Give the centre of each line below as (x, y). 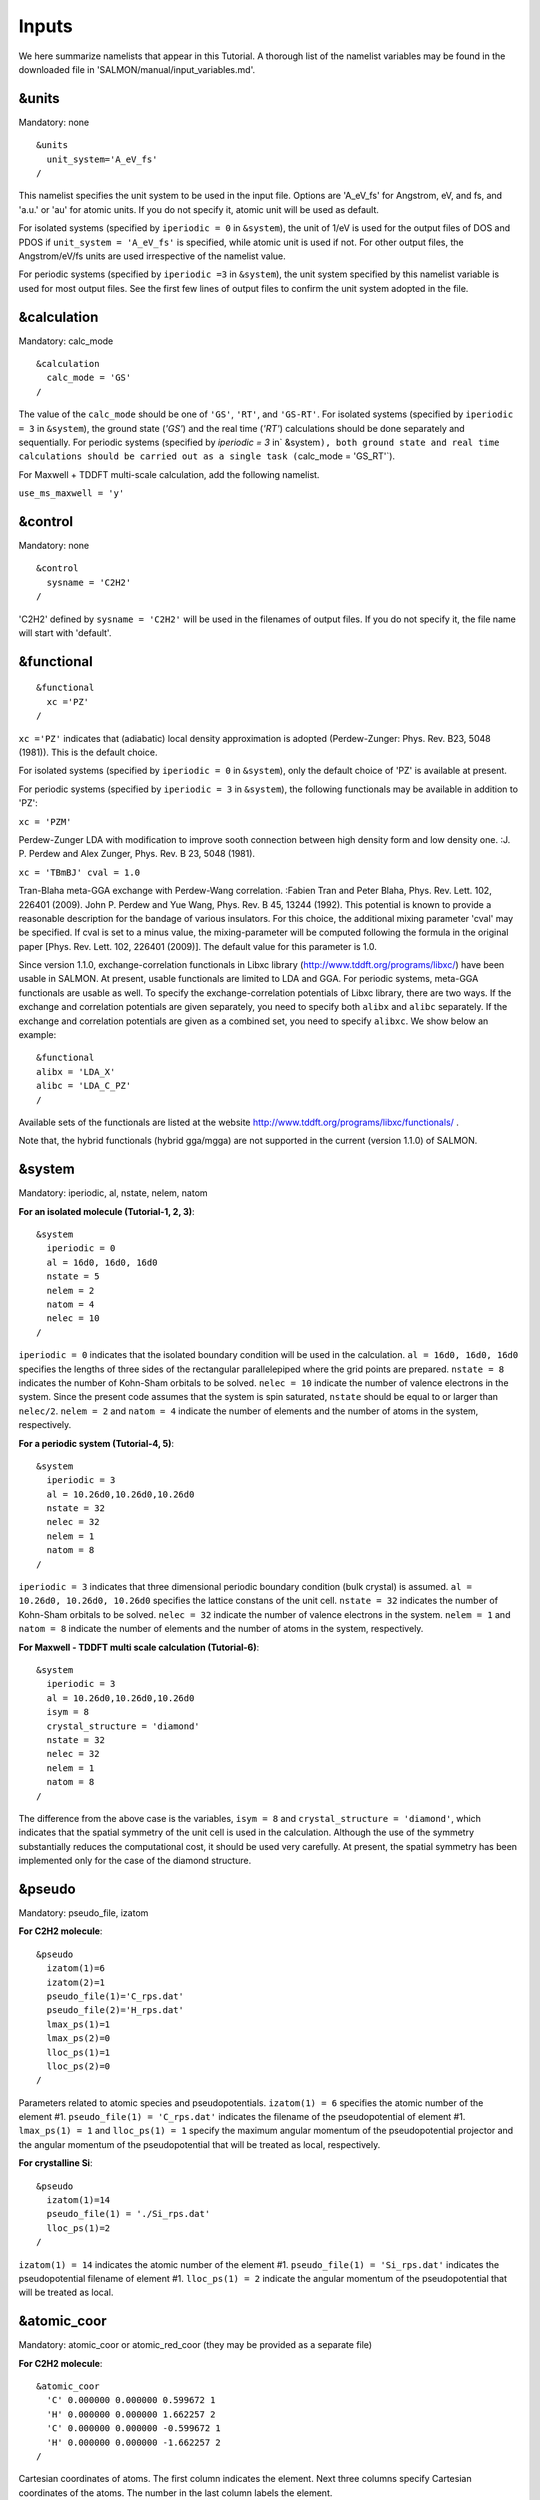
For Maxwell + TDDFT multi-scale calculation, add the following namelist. (169, 474)
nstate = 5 (73, 1276)
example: (37, 1035)
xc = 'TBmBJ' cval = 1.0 (79, 872)
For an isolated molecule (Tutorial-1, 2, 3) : (106, 1211)
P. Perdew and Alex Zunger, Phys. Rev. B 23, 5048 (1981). (136, 854)
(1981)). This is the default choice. (88, 752)
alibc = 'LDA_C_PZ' (84, 1086)
